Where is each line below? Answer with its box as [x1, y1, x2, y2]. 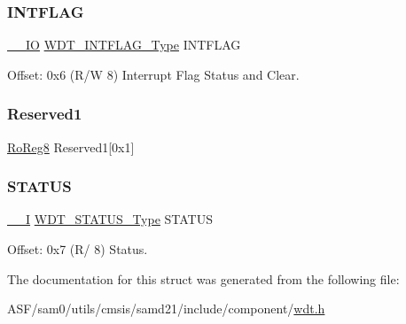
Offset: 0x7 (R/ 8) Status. [7, 240, 148, 258]
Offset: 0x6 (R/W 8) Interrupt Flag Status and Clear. [7, 65, 300, 83]
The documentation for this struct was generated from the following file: [7, 269, 400, 288]
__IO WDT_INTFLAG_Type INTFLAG [7, 35, 241, 54]
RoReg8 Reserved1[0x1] [7, 137, 135, 156]
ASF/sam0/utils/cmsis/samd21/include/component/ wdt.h [7, 299, 325, 318]
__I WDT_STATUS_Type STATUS [7, 210, 214, 228]
